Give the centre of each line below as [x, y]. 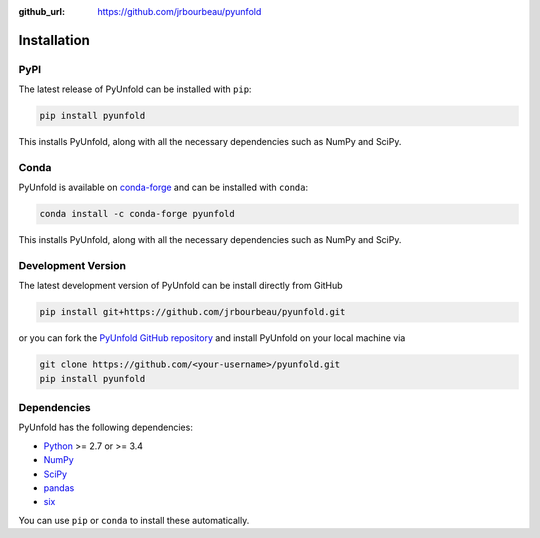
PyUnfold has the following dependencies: [106, 427]
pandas [59, 488]
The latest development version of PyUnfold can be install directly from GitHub [181, 286]
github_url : [41, 11]
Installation [54, 40]
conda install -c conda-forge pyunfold [137, 214]
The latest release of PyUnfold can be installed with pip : [135, 89]
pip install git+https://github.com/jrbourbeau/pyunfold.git [192, 312]
